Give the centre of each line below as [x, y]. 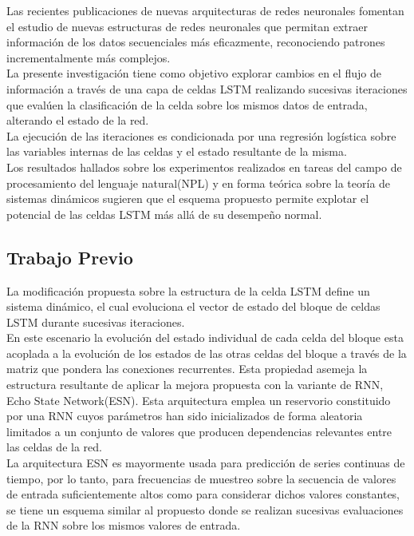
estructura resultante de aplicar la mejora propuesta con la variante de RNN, [195, 385]
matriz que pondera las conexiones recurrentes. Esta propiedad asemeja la [187, 369]
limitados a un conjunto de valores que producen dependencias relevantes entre [199, 431]
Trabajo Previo [70, 257]
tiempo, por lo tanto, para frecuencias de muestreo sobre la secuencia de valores [201, 478]
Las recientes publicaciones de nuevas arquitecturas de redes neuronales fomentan [205, 10]
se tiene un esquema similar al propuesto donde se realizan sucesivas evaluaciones [205, 509]
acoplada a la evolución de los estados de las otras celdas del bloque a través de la [207, 353]
